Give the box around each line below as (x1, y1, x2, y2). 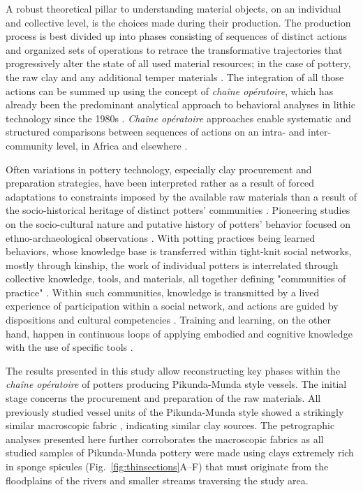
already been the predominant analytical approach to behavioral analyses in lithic (6, 97, 355, 112)
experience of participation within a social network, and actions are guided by (6, 298, 339, 313)
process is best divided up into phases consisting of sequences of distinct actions (6, 29, 347, 43)
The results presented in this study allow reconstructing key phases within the (6, 363, 341, 377)
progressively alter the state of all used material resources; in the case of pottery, (6, 56, 351, 71)
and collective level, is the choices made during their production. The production (6, 15, 351, 29)
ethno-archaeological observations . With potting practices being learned (6, 230, 316, 245)
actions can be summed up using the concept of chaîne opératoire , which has (6, 83, 334, 98)
